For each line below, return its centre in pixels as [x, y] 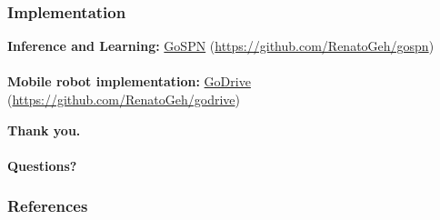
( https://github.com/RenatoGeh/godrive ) [124, 99]
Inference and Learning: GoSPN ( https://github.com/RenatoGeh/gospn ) [221, 46]
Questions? [42, 165]
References [48, 206]
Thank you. [44, 130]
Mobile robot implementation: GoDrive [129, 81]
